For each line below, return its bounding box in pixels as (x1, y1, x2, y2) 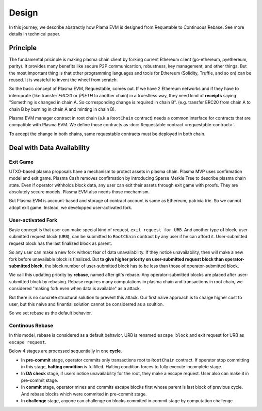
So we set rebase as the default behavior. (9, 310, 92, 316)
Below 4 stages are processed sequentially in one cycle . (9, 348, 122, 354)
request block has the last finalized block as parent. (9, 240, 113, 246)
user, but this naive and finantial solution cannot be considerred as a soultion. (9, 301, 164, 307)
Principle (9, 44, 37, 52)
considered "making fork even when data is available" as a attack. (9, 286, 141, 291)
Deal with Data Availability (9, 143, 90, 152)
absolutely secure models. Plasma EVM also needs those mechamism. (9, 189, 150, 195)
